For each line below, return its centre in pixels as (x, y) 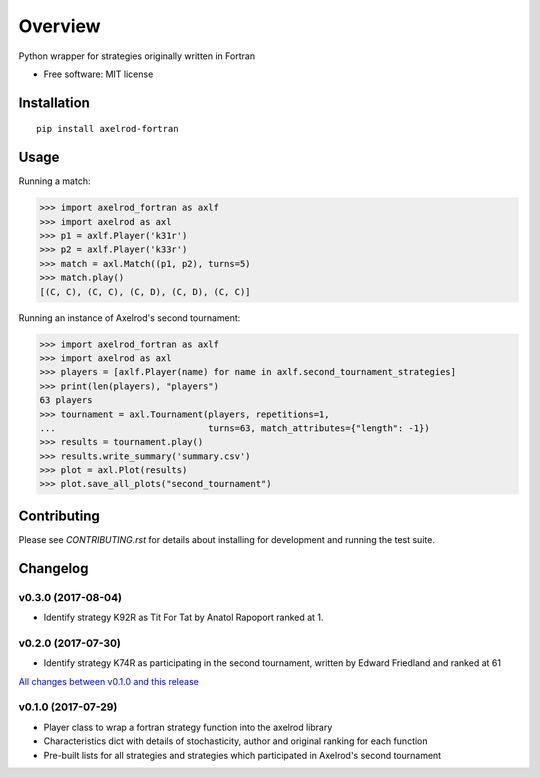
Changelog (53, 568)
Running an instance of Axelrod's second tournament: (129, 317)
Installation (54, 102)
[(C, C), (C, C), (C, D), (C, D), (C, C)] (145, 291)
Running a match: (54, 181)
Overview (59, 26)
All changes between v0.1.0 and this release (108, 681)
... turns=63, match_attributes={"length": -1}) (234, 428)
